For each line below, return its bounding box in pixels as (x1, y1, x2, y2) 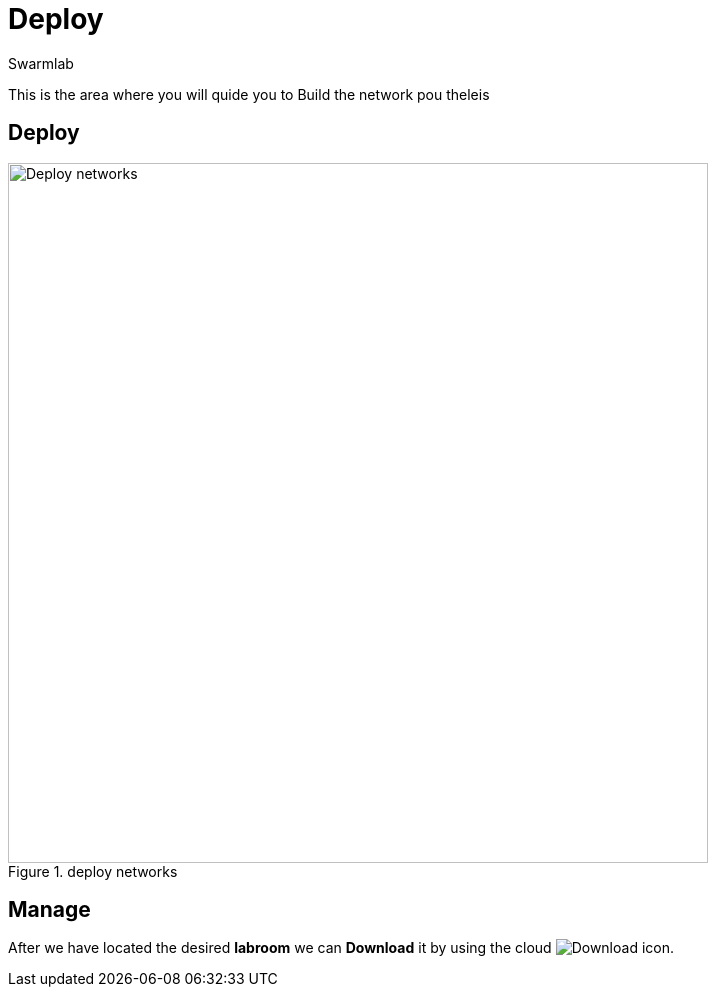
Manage (8, 897, 91, 923)
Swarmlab (8, 54, 74, 72)
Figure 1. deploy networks (8, 862, 178, 880)
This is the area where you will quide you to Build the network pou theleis (8, 85, 490, 103)
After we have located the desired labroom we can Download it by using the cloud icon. (8, 939, 675, 957)
